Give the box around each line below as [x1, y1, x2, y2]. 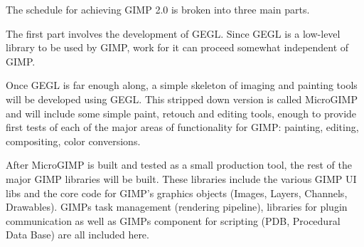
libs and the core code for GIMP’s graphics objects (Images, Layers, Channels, [6, 185, 348, 200]
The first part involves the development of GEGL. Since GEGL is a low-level [6, 26, 341, 41]
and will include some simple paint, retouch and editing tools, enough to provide [6, 105, 357, 120]
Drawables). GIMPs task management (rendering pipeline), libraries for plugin [6, 199, 348, 214]
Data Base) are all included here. [6, 227, 149, 242]
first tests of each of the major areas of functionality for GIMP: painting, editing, [6, 120, 359, 135]
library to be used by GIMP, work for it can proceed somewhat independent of [6, 40, 349, 55]
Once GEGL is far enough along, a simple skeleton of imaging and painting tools [6, 78, 358, 93]
